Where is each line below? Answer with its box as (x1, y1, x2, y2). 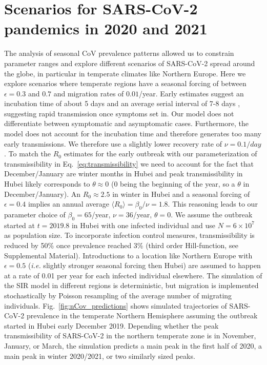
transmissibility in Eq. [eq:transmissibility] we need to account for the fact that (4, 158, 254, 169)
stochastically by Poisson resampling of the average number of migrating (4, 290, 232, 300)
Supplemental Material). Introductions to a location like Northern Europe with (4, 250, 253, 260)
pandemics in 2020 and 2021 (4, 18, 208, 39)
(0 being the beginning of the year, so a (111, 178, 235, 189)
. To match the (4, 148, 51, 159)
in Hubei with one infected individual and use (71, 219, 216, 230)
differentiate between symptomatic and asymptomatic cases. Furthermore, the (4, 118, 249, 129)
